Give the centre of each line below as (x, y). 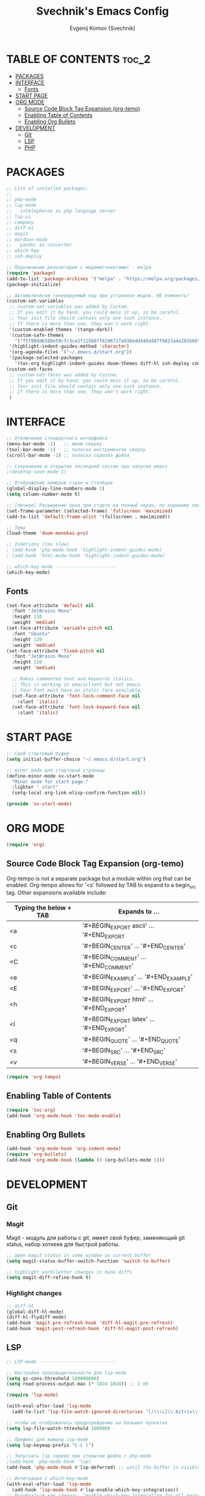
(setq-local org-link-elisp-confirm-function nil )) (79, 793)
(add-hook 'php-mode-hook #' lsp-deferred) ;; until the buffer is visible (103, 1468)
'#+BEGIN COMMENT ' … (114, 958)
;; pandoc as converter (39, 245)
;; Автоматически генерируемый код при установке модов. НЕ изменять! (98, 295)
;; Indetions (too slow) (38, 544)
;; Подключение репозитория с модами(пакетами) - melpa (79, 267)
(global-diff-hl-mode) (35, 1312)
